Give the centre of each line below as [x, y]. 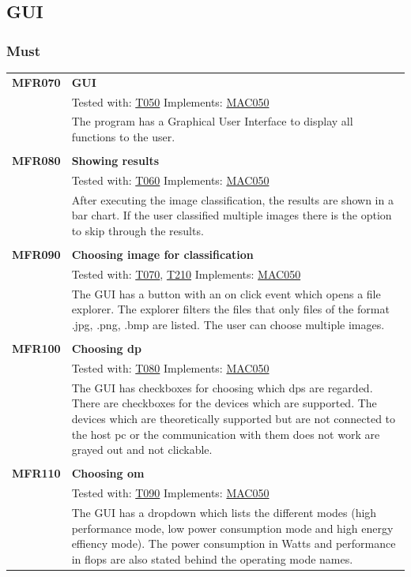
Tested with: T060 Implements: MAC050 [170, 180]
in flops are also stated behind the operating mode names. [212, 558]
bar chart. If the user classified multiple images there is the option [232, 215]
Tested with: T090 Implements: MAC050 [170, 493]
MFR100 [36, 348]
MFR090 [36, 255]
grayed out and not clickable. [142, 450]
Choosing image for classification [162, 255]
